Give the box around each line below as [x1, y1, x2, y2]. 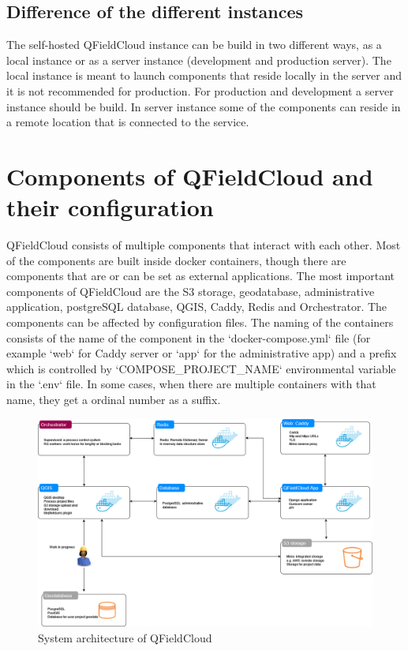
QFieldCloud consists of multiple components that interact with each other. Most [6, 237, 401, 253]
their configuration [6, 191, 214, 223]
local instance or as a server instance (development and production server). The [6, 51, 391, 68]
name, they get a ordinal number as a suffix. [6, 391, 221, 408]
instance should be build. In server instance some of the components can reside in [6, 98, 401, 114]
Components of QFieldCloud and [6, 159, 373, 192]
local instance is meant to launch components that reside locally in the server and [6, 67, 402, 84]
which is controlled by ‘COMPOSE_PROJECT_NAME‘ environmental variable [6, 360, 396, 376]
